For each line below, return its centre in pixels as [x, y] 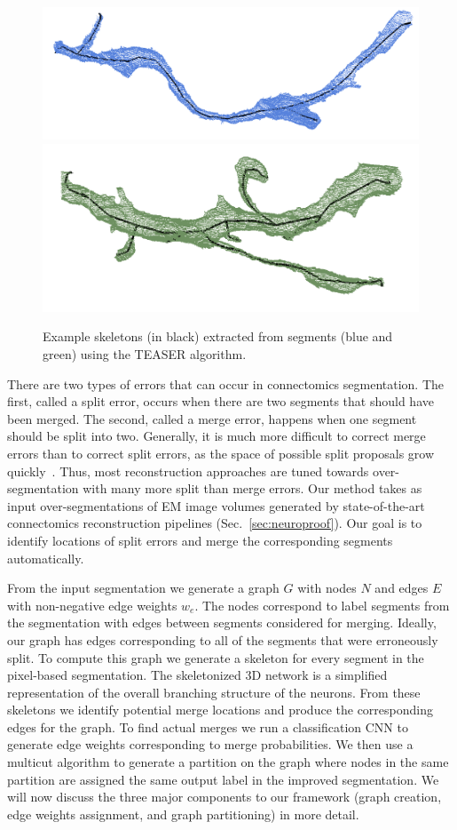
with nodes [327, 588]
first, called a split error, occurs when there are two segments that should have [221, 401]
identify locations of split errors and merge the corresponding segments [200, 540]
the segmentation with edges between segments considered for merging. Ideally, [222, 622]
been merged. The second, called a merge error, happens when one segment [212, 418]
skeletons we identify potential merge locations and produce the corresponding [220, 710]
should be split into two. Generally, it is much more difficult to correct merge [217, 436]
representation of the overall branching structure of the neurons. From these [214, 692]
